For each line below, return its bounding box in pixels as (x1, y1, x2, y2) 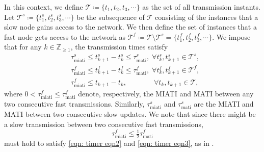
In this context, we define (4, 2, 83, 12)
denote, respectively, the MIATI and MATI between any (78, 88, 254, 99)
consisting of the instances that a (155, 11, 258, 22)
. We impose (212, 31, 251, 42)
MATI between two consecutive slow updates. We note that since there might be (4, 109, 256, 119)
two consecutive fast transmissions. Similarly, (4, 98, 145, 109)
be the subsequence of (76, 11, 145, 22)
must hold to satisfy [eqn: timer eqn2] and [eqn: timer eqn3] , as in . (4, 138, 214, 148)
